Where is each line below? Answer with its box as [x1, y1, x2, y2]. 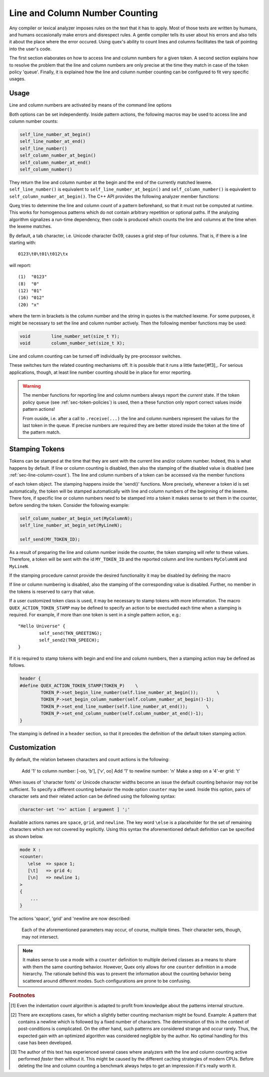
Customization [9, 744, 56, 752]
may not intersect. [21, 934, 59, 940]
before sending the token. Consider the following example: [9, 502, 130, 508]
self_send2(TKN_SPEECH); [39, 637, 100, 643]
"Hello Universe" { [18, 623, 66, 629]
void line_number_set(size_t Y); [19, 333, 120, 339]
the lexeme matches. [9, 224, 52, 230]
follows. [9, 662, 25, 668]
